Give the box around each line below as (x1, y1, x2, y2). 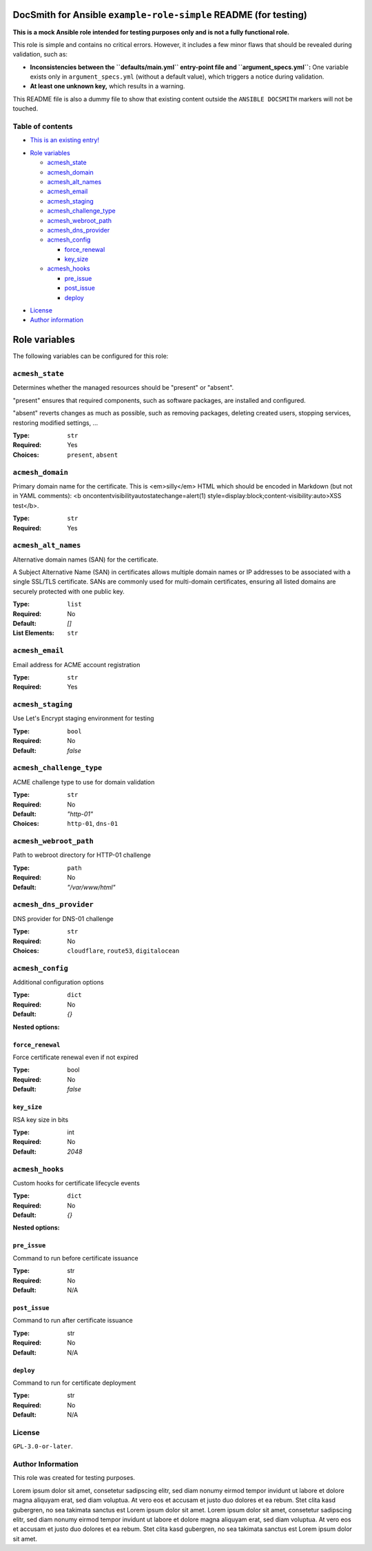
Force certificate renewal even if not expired (12, 1053, 138, 1062)
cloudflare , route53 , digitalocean (67, 946, 180, 955)
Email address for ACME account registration (12, 660, 141, 669)
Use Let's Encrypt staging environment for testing (12, 714, 154, 722)
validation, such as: (12, 50, 68, 59)
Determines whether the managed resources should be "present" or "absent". (12, 384, 234, 392)
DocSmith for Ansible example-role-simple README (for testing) (12, 9, 308, 21)
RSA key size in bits (12, 1115, 69, 1124)
